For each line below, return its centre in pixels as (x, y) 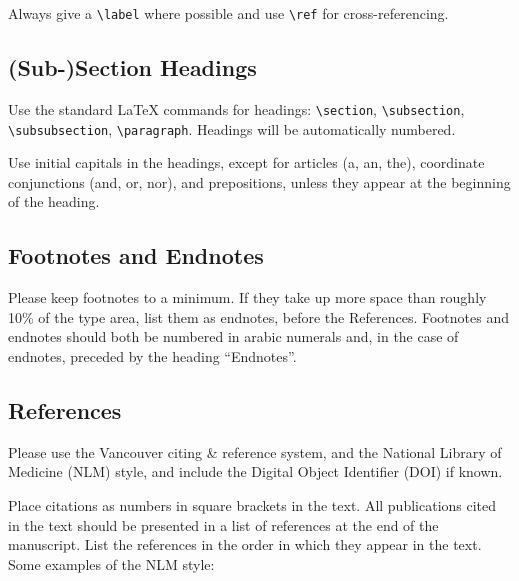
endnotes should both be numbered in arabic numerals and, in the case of (233, 336)
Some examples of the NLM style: (111, 563)
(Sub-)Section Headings (132, 67)
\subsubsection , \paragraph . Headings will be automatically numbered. (232, 128)
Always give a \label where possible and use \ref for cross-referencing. (228, 13)
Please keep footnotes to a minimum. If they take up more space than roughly (247, 297)
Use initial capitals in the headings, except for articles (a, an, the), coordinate (246, 162)
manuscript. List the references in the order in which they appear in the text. (245, 544)
